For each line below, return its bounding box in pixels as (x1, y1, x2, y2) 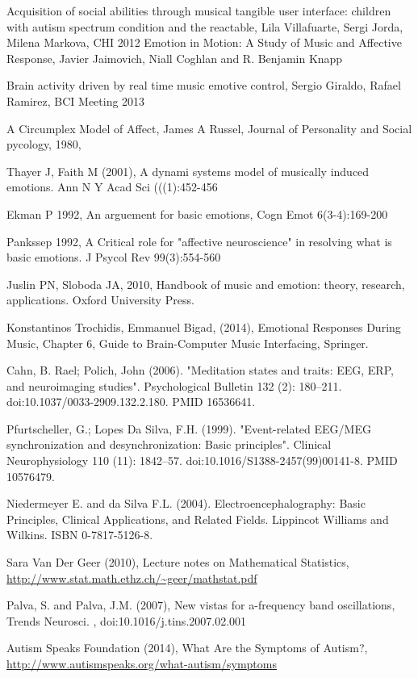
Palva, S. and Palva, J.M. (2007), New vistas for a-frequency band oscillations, (6, 596, 395, 613)
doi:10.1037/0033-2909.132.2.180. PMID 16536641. (6, 393, 256, 410)
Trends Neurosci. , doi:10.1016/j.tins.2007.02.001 (6, 612, 247, 629)
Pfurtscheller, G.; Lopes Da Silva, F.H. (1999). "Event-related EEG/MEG (6, 420, 371, 437)
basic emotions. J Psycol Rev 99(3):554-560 (6, 249, 221, 266)
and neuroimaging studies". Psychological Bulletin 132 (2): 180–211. (6, 377, 342, 394)
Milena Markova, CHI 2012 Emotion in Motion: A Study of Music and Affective (6, 34, 402, 51)
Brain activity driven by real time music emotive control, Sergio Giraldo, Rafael (6, 77, 401, 94)
